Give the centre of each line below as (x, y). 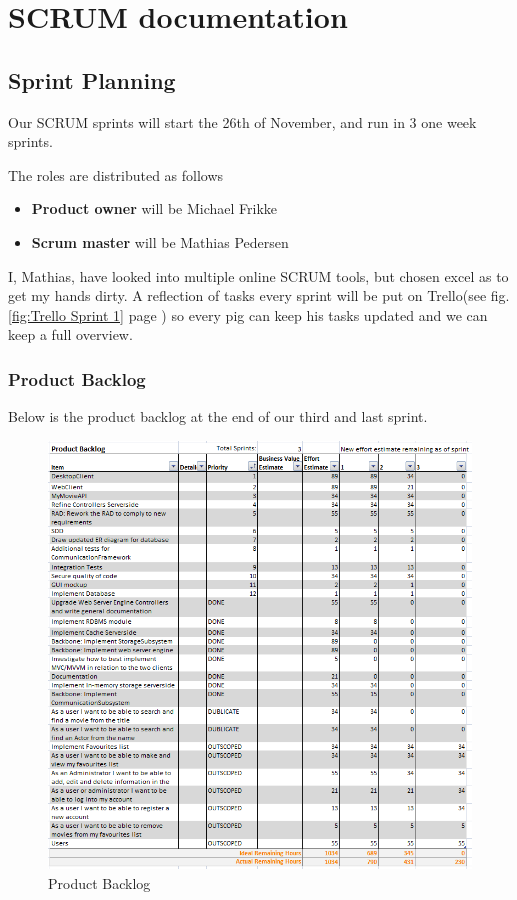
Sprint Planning (92, 79)
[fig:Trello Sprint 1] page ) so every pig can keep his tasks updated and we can (248, 314)
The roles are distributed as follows (116, 174)
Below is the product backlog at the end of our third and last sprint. (218, 416)
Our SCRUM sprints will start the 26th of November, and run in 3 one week (242, 121)
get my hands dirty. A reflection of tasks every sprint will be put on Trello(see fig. (259, 295)
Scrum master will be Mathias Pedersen (160, 241)
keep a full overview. (70, 334)
